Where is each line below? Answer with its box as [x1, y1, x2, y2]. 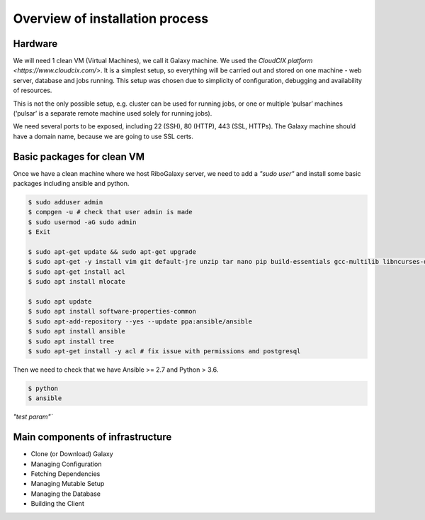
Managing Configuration [30, 460, 102, 468]
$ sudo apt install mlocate [28, 277, 125, 286]
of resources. [13, 86, 52, 95]
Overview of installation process [13, 11, 209, 26]
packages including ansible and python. [13, 179, 130, 188]
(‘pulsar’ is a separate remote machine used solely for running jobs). [13, 109, 212, 118]
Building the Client [30, 499, 84, 508]
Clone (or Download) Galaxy [30, 450, 113, 458]
